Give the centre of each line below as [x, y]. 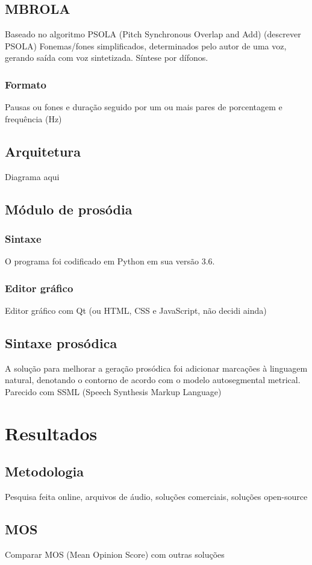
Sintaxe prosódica [61, 342]
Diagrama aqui [32, 176]
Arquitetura [43, 151]
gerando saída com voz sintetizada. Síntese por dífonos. [107, 58]
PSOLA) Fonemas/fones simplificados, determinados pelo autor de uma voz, [146, 45]
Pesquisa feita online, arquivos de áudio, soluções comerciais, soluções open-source [156, 497]
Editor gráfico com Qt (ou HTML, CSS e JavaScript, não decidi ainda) [136, 310]
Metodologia [44, 471]
